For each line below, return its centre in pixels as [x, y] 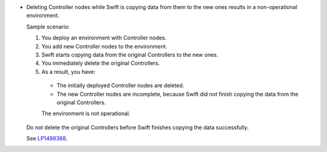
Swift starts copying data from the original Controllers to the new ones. [130, 55]
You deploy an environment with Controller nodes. [104, 38]
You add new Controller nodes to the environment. [104, 46]
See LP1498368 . [47, 139]
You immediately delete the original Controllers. [101, 63]
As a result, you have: [68, 71]
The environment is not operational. [86, 114]
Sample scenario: [48, 27]
